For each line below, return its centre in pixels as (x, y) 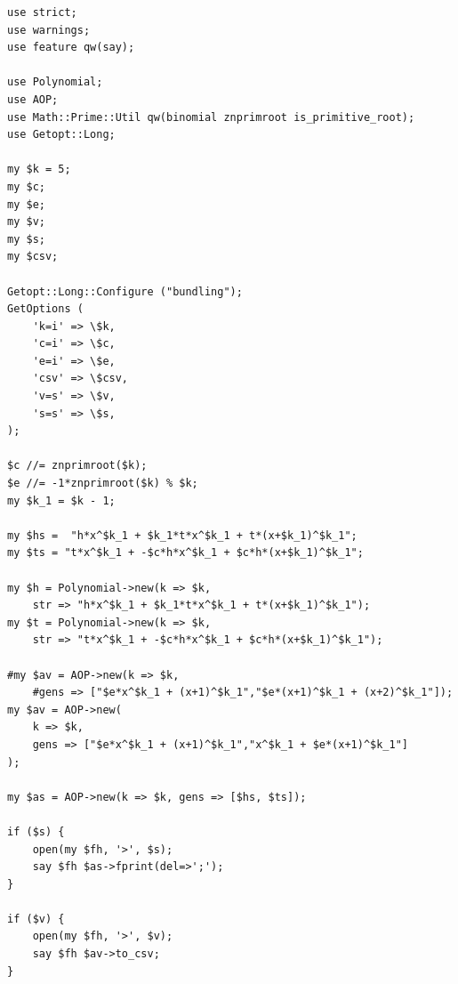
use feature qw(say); (71, 48)
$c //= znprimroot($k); (77, 466)
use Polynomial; (55, 82)
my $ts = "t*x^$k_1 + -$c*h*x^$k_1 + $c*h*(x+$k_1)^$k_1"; (185, 553)
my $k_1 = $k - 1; (61, 500)
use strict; (42, 12)
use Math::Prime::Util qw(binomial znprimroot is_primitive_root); (211, 117)
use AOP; (33, 99)
